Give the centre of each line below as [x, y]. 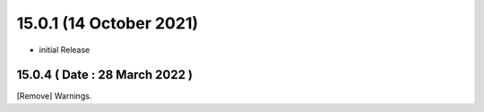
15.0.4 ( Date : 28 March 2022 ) [104, 75]
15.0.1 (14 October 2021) [108, 23]
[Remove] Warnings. [54, 96]
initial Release [65, 50]
